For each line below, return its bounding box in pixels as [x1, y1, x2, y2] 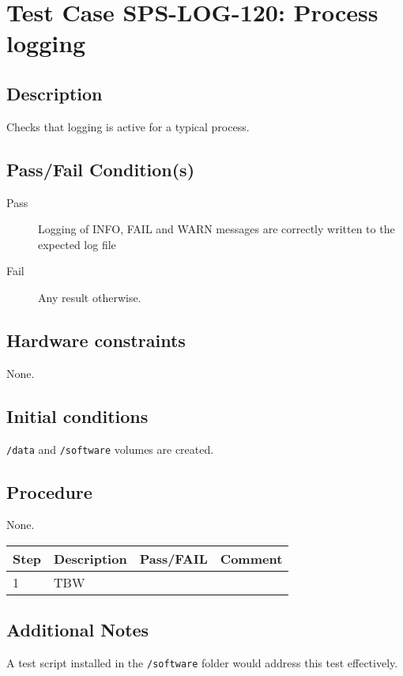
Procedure [6, 479, 92, 504]
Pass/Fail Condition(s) [6, 157, 195, 181]
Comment [220, 549, 283, 568]
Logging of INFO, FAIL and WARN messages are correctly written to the [38, 221, 395, 237]
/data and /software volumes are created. [6, 440, 214, 457]
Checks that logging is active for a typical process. [6, 118, 250, 134]
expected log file [38, 236, 116, 252]
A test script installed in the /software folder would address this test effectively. [6, 655, 398, 671]
